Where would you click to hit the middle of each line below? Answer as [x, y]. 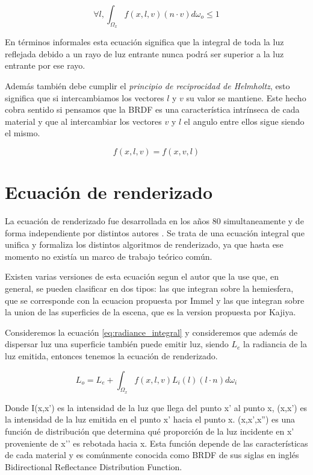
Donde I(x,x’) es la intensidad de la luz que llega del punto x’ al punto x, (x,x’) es [156, 407]
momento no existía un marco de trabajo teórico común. [109, 256]
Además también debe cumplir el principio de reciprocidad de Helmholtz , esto [147, 85]
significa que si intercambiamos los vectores [85, 97]
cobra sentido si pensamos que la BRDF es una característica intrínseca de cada [152, 109]
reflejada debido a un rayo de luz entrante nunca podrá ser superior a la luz [144, 53]
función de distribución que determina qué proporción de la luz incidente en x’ [150, 431]
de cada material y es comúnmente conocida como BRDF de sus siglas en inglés [152, 455]
